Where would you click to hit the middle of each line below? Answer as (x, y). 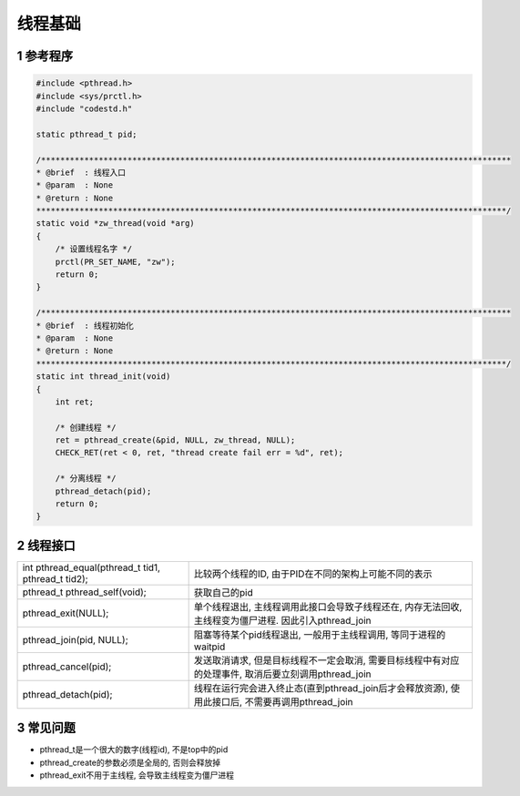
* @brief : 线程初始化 (85, 325)
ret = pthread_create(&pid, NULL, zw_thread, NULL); (175, 440)
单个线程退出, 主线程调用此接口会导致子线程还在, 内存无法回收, (328, 607)
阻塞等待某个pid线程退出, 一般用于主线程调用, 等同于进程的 (320, 635)
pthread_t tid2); (55, 578)
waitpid (209, 647)
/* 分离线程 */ (86, 479)
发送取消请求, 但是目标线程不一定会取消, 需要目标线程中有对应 (326, 660)
